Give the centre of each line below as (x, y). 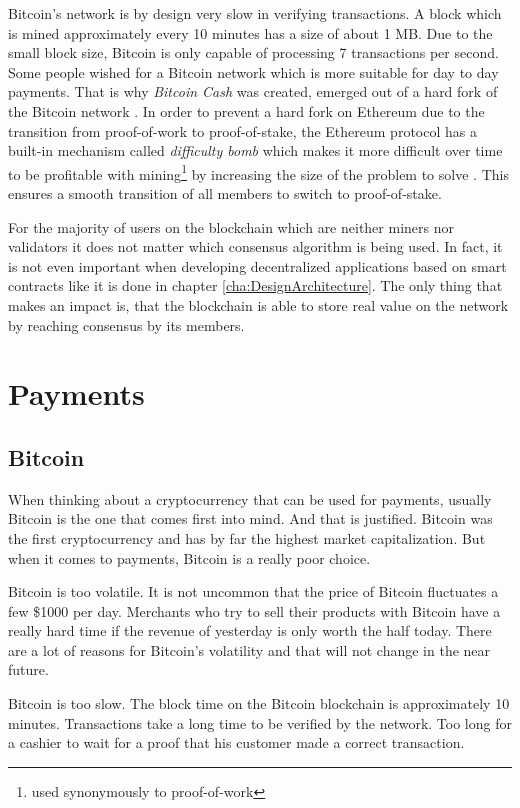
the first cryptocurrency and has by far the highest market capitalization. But (247, 537)
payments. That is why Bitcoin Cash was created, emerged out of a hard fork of (253, 91)
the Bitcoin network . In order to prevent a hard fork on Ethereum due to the (246, 110)
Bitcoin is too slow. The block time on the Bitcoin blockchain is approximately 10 (259, 703)
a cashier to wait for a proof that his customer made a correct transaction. (236, 742)
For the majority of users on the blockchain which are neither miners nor (231, 226)
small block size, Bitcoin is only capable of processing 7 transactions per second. (253, 52)
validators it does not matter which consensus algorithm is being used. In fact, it (255, 246)
